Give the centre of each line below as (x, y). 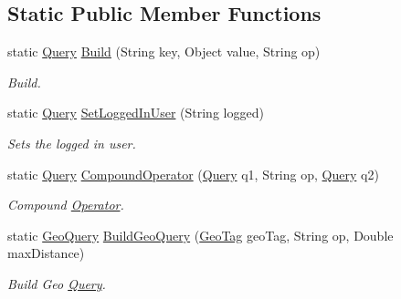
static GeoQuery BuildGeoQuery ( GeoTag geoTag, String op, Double (200, 235)
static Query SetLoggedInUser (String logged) (136, 113)
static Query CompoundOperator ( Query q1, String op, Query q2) (193, 174)
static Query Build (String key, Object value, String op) (164, 52)
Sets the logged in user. (72, 143)
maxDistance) (46, 253)
